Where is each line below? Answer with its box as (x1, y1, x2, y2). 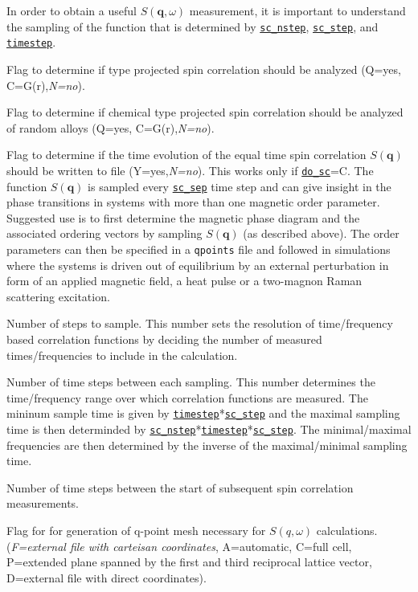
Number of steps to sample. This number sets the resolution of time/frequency (6, 315, 393, 332)
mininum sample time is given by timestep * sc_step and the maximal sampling (6, 405, 400, 422)
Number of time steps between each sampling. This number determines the (6, 374, 375, 390)
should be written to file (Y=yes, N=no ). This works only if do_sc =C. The (6, 161, 374, 178)
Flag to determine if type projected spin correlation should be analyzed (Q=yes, (6, 60, 401, 77)
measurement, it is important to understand (189, 2, 406, 18)
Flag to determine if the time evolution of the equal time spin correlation (6, 146, 367, 163)
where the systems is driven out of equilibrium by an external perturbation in (6, 256, 389, 273)
